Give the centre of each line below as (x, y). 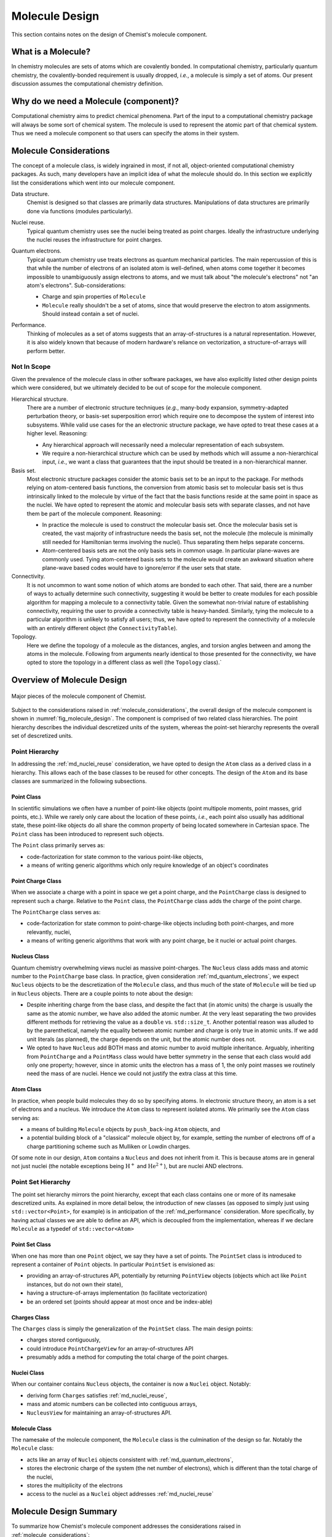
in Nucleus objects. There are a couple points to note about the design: (102, 994)
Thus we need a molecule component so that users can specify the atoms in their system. (125, 133)
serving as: (26, 1118)
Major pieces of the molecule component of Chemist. (79, 696)
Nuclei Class (28, 1373)
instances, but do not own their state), (75, 1284)
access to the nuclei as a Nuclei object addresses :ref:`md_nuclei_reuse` (120, 1494)
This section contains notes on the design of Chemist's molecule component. (109, 34)
